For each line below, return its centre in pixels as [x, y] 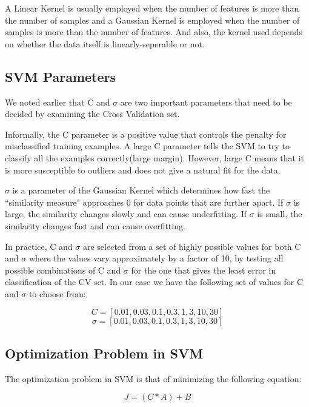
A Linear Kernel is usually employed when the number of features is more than [152, 8]
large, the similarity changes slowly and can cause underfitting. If [126, 214]
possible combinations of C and [63, 270]
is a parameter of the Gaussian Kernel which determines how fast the [141, 190]
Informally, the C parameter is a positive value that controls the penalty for [146, 134]
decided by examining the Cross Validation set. [92, 114]
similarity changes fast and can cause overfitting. [95, 225]
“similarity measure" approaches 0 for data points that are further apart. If [144, 202]
